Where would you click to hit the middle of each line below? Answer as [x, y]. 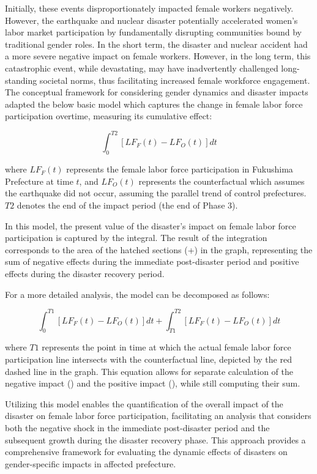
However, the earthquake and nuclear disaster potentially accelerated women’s [151, 20]
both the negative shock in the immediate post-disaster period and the [137, 428]
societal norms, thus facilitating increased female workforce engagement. [175, 80]
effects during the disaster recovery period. [85, 273]
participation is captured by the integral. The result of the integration [136, 238]
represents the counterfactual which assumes [222, 181]
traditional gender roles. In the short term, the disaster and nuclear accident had [156, 44]
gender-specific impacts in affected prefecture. [91, 463]
